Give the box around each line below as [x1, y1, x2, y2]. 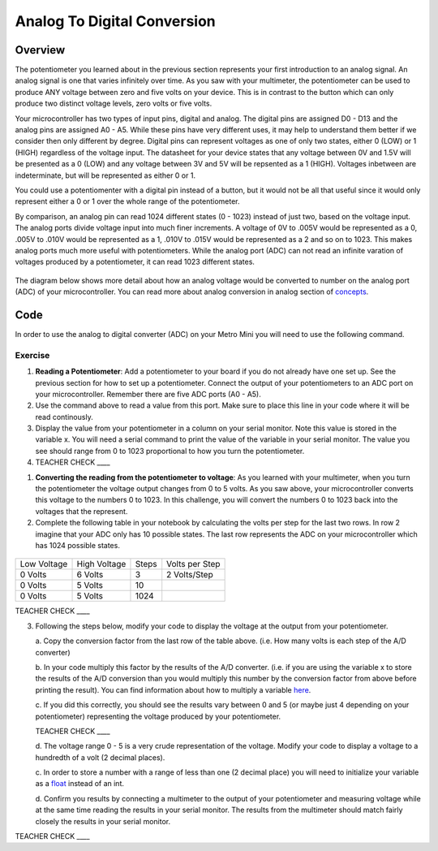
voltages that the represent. [35, 506, 128, 516]
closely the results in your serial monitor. [35, 816, 170, 826]
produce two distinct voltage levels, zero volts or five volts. [15, 98, 213, 109]
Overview [15, 43, 66, 57]
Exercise [15, 349, 50, 361]
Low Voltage [19, 559, 68, 570]
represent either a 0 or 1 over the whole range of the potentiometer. [15, 197, 240, 206]
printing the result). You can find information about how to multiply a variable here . [35, 685, 311, 694]
